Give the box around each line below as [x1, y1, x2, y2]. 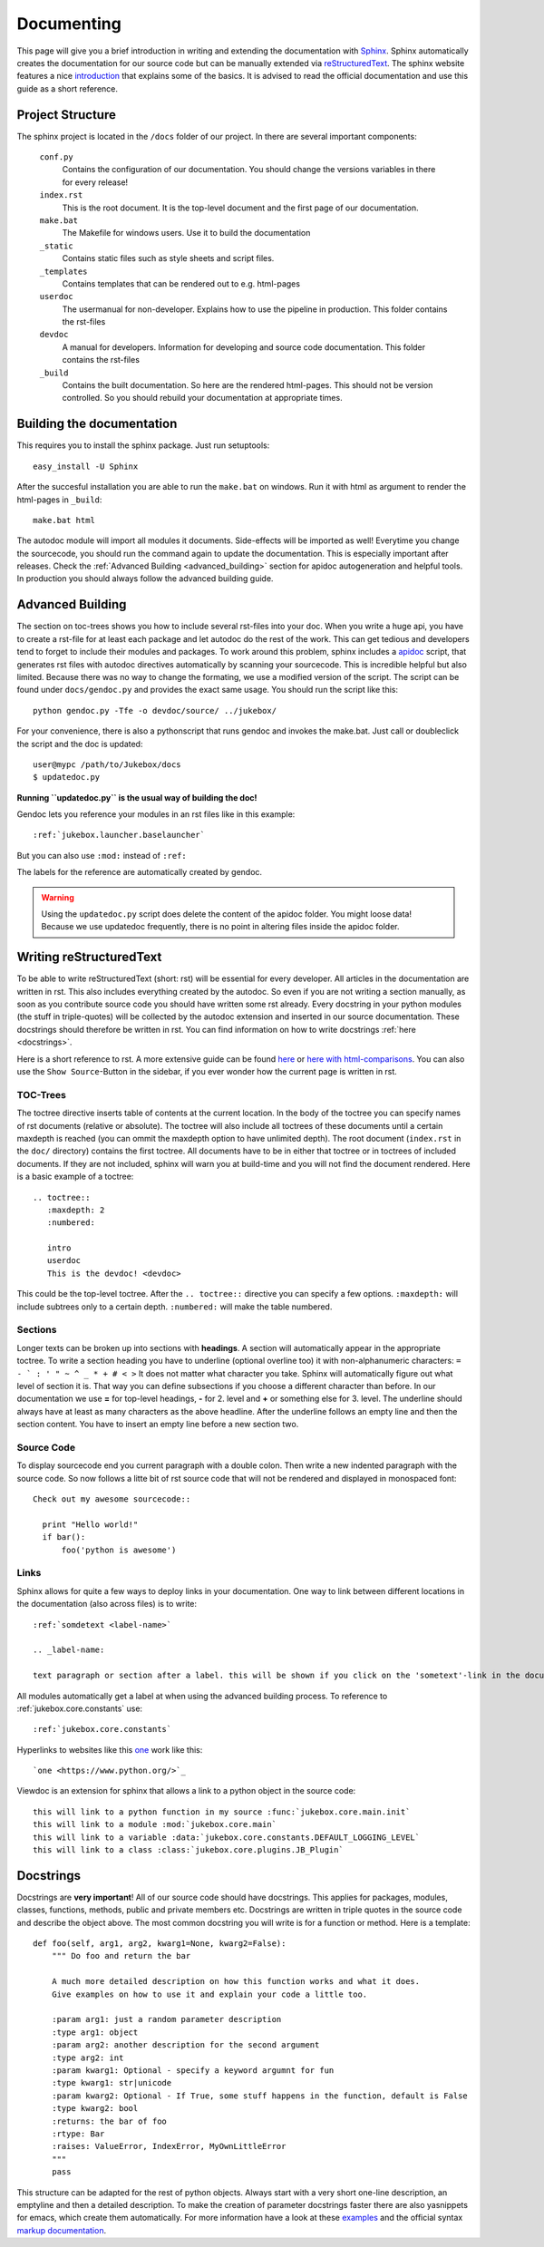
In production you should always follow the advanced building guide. [16, 573, 274, 584]
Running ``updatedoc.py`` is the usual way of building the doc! [16, 792, 257, 802]
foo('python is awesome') [61, 1544, 177, 1555]
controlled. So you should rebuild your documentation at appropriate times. [62, 393, 344, 404]
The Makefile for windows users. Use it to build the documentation [62, 228, 311, 238]
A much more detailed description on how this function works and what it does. [51, 1977, 421, 1987]
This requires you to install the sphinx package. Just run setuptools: [16, 440, 270, 451]
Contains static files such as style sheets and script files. [62, 253, 275, 264]
